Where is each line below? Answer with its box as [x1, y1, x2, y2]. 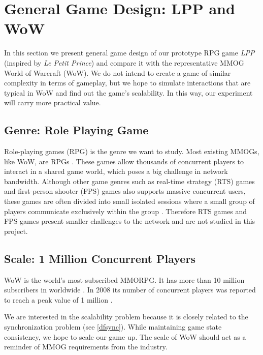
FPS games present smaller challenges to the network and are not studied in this [4, 216, 255, 226]
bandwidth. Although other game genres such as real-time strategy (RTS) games [4, 175, 255, 186]
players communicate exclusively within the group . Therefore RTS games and [4, 205, 247, 216]
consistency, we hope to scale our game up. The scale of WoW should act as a [4, 331, 246, 342]
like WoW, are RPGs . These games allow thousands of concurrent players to [4, 156, 244, 166]
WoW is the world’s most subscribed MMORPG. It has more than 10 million [4, 274, 245, 285]
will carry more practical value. [4, 97, 101, 108]
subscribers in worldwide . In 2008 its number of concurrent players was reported [4, 284, 256, 295]
